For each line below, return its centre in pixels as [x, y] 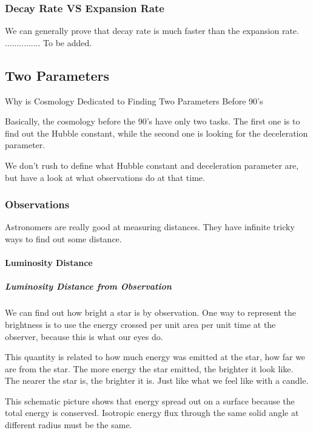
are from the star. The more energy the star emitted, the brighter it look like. [149, 368]
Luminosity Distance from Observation [88, 286]
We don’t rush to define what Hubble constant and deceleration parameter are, [152, 165]
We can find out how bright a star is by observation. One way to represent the [150, 312]
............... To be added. [49, 42]
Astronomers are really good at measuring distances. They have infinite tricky [150, 227]
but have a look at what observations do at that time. [105, 177]
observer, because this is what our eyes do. [84, 336]
